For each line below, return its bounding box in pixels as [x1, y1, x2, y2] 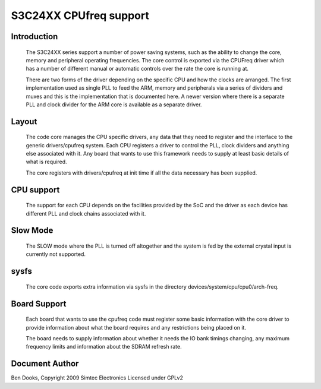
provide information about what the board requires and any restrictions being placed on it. [26, 324, 247, 331]
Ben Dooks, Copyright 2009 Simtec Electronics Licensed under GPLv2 [11, 374, 184, 381]
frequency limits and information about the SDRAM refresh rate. [26, 343, 182, 350]
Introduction [11, 31, 58, 42]
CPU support [11, 185, 60, 195]
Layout [11, 116, 37, 126]
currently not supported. [26, 251, 86, 258]
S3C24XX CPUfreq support [11, 9, 150, 22]
